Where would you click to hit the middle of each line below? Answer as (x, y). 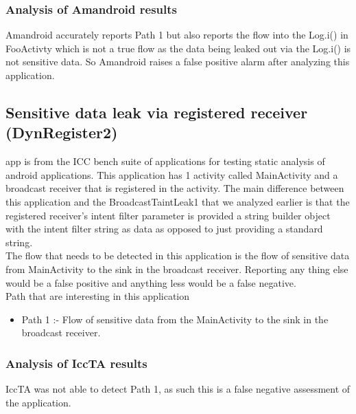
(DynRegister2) (62, 132)
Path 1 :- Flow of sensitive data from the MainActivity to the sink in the (175, 319)
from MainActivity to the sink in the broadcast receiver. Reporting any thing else (177, 269)
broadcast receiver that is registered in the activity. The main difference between (175, 188)
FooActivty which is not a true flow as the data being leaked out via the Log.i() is (178, 48)
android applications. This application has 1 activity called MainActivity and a (172, 174)
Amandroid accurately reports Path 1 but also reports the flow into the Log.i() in (177, 35)
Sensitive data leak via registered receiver (157, 112)
